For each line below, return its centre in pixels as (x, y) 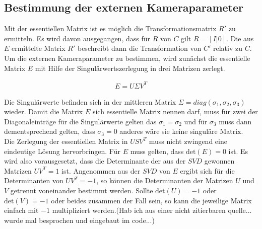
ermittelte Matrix (39, 48)
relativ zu (227, 48)
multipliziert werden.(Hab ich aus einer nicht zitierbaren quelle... (152, 210)
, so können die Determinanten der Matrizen (165, 180)
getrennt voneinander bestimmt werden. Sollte (82, 190)
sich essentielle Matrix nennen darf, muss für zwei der (175, 111)
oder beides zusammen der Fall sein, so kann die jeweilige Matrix (151, 200)
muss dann (235, 121)
